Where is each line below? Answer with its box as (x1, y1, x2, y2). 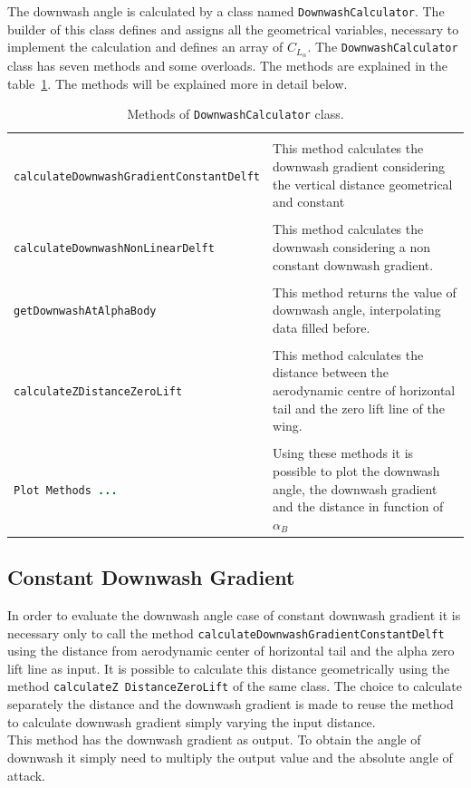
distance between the (273, 363, 389, 382)
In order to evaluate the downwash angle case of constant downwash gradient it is (7, 606, 461, 625)
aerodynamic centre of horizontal (273, 381, 456, 400)
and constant (273, 192, 345, 211)
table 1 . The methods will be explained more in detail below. (7, 73, 348, 92)
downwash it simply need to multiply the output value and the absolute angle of (7, 747, 453, 766)
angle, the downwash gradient (273, 479, 437, 498)
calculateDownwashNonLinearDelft (14, 241, 215, 255)
